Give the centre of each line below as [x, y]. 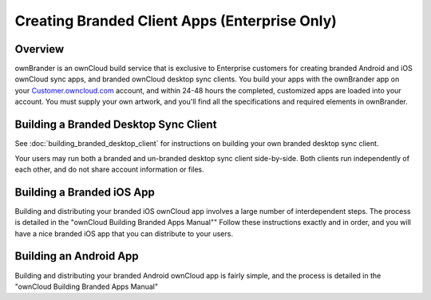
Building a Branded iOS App [85, 192]
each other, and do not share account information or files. [110, 169]
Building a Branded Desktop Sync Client [116, 125]
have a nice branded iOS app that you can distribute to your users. [124, 233]
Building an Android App [77, 257]
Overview [40, 49]
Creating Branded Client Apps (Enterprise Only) [176, 21]
